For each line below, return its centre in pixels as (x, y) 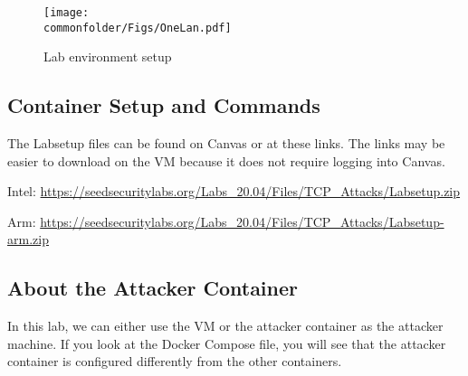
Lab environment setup (108, 56)
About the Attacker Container (153, 288)
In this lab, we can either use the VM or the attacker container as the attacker (225, 326)
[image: (67, 13)
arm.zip (28, 239)
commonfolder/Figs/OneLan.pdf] (138, 28)
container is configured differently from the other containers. (175, 361)
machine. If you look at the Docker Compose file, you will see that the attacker (227, 343)
